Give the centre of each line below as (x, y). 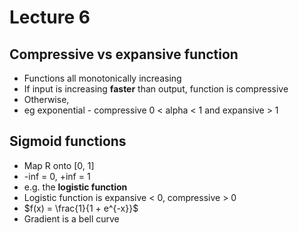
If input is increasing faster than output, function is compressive (156, 89)
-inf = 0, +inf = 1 (57, 176)
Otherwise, (46, 99)
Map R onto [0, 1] (59, 165)
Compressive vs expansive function (124, 54)
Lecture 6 (50, 17)
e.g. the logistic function (75, 187)
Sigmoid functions (68, 141)
